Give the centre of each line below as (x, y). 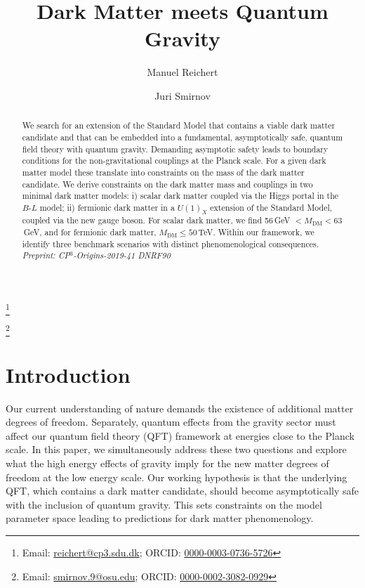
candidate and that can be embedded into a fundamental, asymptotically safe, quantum (182, 137)
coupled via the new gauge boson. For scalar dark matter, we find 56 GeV (156, 220)
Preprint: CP (46, 255)
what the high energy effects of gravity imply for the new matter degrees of (167, 463)
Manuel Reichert (182, 72)
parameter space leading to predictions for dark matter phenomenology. (160, 518)
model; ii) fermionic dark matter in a (107, 207)
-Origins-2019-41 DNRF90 (122, 255)
